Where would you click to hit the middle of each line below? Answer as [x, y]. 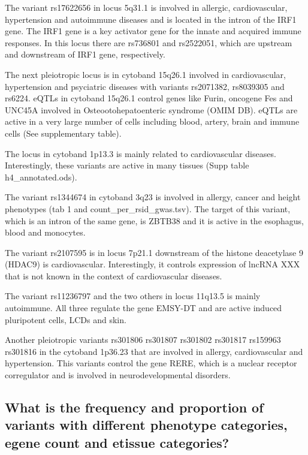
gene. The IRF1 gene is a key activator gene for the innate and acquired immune [153, 31]
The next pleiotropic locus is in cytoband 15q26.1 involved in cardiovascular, [145, 74]
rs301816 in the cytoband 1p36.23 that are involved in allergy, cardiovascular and [154, 351]
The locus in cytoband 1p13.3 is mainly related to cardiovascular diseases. [141, 153]
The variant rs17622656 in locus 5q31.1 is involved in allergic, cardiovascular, [146, 7]
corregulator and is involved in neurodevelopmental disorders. [118, 375]
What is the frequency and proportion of [134, 407]
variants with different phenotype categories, [146, 425]
